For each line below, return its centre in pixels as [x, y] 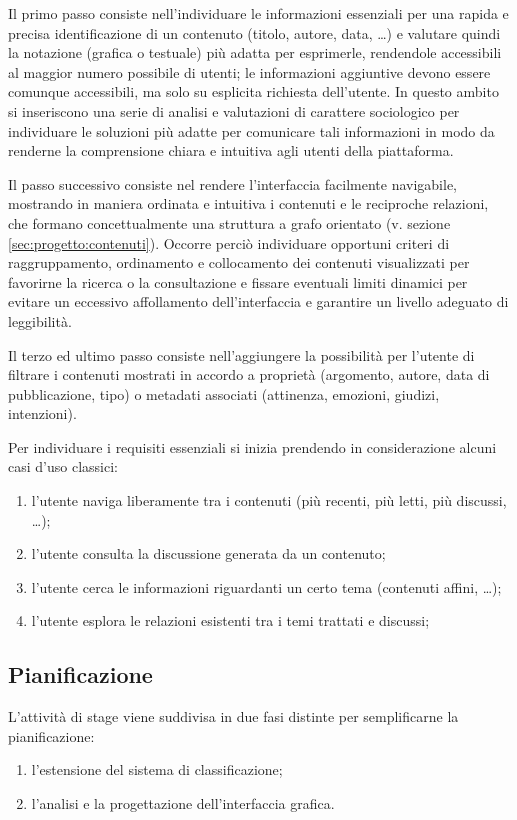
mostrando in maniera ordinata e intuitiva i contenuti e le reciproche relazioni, [248, 203]
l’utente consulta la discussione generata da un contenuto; [208, 553]
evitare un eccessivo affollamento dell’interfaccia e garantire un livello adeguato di [258, 301]
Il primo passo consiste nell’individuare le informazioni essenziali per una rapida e [258, 13]
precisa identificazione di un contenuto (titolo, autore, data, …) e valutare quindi [254, 32]
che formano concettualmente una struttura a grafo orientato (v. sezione [229, 222]
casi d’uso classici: [63, 466]
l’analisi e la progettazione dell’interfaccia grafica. [183, 803]
